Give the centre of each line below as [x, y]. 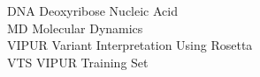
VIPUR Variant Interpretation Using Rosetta [130, 45]
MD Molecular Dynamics [75, 28]
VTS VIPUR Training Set [78, 62]
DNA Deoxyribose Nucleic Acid [92, 10]
